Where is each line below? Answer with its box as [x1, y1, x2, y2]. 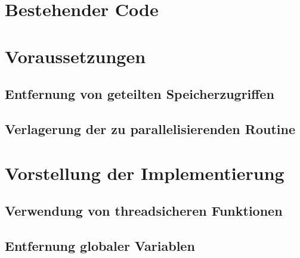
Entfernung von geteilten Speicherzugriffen [5, 85, 274, 103]
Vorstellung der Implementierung [5, 160, 284, 185]
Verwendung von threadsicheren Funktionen [5, 201, 283, 220]
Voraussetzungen [5, 43, 146, 68]
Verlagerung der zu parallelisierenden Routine [5, 119, 296, 138]
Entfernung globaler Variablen [5, 236, 195, 254]
